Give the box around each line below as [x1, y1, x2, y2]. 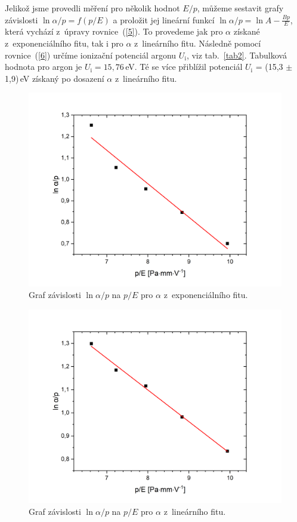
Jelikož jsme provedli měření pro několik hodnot [5, 2, 180, 14]
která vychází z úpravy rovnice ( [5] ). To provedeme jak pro [5, 25, 223, 38]
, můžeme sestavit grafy [197, 2, 284, 14]
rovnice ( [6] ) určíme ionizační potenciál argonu [5, 48, 177, 61]
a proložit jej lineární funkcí [113, 13, 215, 26]
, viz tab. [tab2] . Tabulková [186, 48, 287, 61]
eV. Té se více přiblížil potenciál [125, 60, 243, 73]
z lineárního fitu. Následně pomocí [134, 37, 261, 50]
